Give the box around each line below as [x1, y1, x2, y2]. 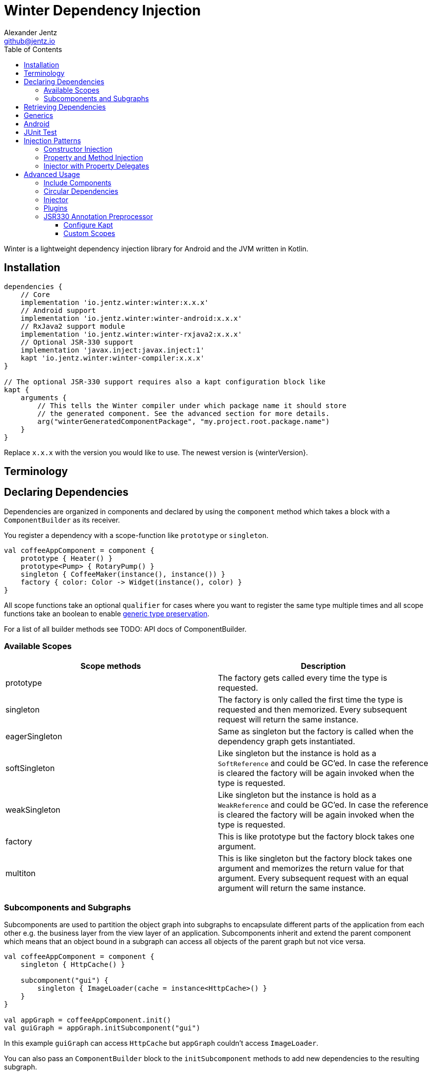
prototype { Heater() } [20, 554, 113, 562]
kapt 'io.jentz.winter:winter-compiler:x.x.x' [20, 354, 205, 362]
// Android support [20, 306, 96, 314]
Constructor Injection [44, 144, 112, 153]
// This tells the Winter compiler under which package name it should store [37, 401, 347, 410]
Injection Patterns [24, 136, 81, 145]
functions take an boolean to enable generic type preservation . [4, 609, 210, 618]
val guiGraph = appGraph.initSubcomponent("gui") [4, 1024, 201, 1032]
